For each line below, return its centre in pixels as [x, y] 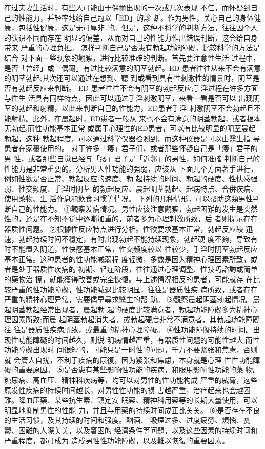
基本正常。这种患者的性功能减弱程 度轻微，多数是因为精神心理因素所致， [127, 259]
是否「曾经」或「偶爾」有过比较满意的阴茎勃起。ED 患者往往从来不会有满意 [132, 68]
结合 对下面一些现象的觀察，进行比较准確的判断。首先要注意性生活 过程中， [132, 57]
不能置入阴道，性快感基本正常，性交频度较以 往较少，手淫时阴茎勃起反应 [134, 249]
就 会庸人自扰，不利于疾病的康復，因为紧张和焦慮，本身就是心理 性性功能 [129, 359]
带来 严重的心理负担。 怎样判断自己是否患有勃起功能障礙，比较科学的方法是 [132, 48]
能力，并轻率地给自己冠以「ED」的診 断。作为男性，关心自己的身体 [139, 17]
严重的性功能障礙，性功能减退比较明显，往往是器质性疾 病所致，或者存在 [134, 289]
